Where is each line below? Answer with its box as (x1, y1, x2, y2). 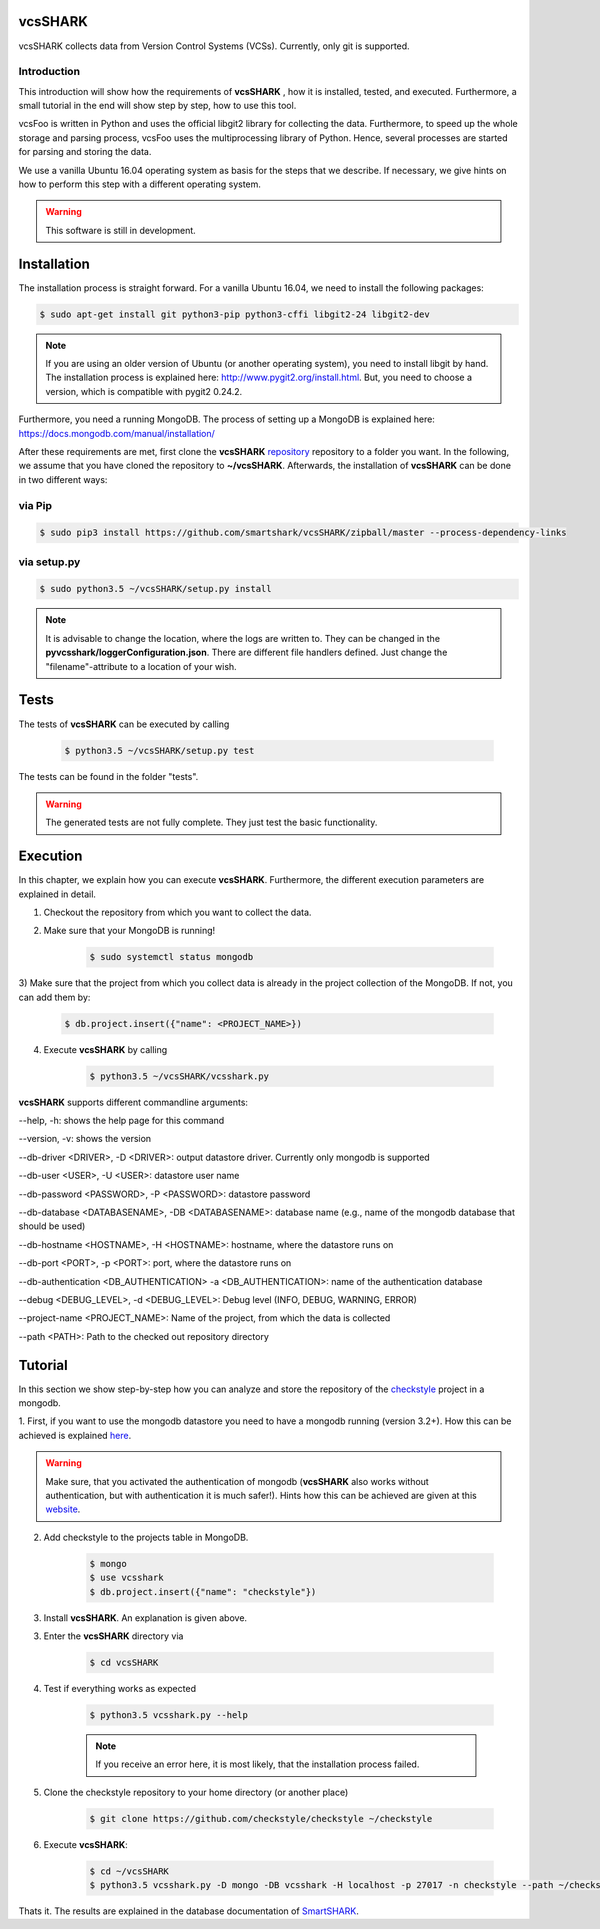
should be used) (18, 1220, 86, 1232)
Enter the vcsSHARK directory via (43, 1630, 184, 1642)
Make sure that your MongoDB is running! (43, 925, 216, 937)
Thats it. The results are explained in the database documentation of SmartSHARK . (18, 1905, 359, 1917)
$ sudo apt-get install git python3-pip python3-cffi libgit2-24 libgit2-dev (39, 308, 430, 320)
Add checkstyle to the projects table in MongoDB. (43, 1531, 249, 1543)
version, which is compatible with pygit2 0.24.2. (45, 385, 243, 397)
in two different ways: (18, 473, 108, 485)
